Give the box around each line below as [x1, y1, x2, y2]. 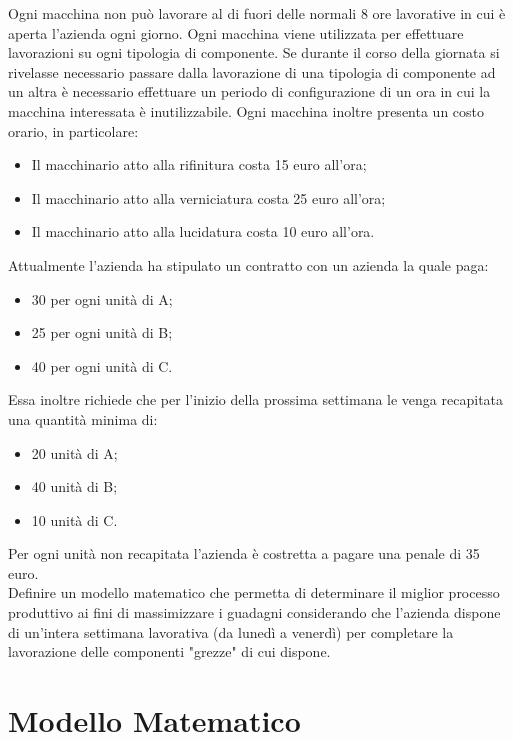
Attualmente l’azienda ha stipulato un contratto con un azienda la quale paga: [8, 254, 489, 275]
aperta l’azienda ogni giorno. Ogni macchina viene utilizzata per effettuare [8, 22, 464, 43]
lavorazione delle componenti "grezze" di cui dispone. [8, 641, 331, 662]
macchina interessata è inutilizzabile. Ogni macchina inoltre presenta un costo [8, 100, 485, 121]
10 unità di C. [31, 509, 118, 530]
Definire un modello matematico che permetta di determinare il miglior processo [8, 582, 500, 603]
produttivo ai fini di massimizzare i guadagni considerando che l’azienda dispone [8, 602, 501, 623]
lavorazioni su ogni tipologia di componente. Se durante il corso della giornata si [8, 42, 500, 63]
